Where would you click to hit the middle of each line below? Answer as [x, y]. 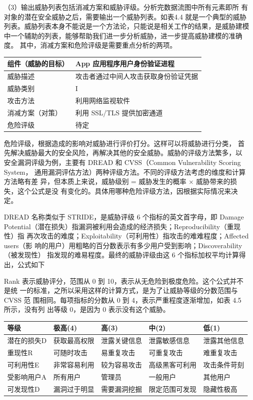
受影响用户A [27, 376]
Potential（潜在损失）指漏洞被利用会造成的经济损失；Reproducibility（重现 [122, 226]
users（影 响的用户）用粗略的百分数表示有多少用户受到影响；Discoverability [123, 245]
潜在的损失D [27, 340]
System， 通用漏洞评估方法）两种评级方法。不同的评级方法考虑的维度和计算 [125, 172]
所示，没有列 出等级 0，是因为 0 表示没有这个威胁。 [87, 309]
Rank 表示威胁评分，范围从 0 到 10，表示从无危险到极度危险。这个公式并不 [124, 281]
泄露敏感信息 [169, 340]
